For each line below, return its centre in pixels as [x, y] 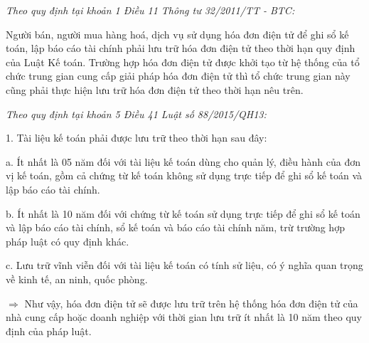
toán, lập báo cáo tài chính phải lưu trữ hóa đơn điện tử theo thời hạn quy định [181, 48]
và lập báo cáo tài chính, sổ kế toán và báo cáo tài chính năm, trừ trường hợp [175, 227]
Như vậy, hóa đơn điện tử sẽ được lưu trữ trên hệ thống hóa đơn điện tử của [191, 303]
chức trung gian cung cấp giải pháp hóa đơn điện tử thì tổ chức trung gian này [178, 76]
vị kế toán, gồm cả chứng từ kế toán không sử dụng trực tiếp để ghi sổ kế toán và [184, 175]
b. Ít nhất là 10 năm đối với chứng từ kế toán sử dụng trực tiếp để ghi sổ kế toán [183, 213]
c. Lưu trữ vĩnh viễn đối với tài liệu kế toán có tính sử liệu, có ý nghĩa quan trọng [184, 265]
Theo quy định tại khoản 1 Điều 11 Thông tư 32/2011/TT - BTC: [150, 10]
